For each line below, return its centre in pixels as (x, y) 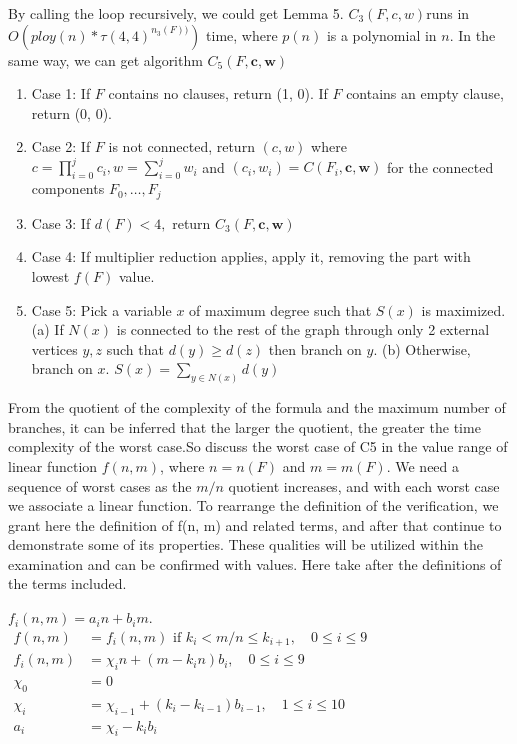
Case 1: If (61, 93)
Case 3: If (61, 222)
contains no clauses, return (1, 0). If (218, 93)
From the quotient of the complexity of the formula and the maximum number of (257, 407)
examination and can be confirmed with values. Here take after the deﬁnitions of (255, 563)
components (68, 188)
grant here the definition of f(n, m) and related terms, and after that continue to (255, 524)
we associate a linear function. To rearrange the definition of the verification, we (253, 505)
